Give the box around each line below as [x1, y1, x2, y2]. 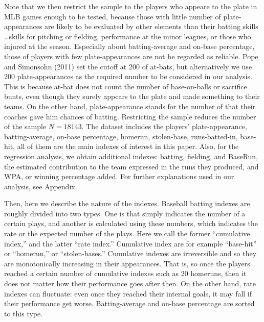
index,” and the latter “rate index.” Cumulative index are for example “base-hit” [4, 238, 257, 249]
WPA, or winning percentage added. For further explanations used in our [4, 171, 234, 182]
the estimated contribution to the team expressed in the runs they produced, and [4, 161, 259, 171]
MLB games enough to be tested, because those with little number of [4, 11, 221, 21]
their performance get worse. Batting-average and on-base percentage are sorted [4, 298, 255, 309]
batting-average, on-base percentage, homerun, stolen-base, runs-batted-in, [4, 131, 238, 141]
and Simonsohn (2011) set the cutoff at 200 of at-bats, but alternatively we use [4, 61, 252, 71]
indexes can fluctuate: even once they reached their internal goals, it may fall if [4, 288, 252, 299]
